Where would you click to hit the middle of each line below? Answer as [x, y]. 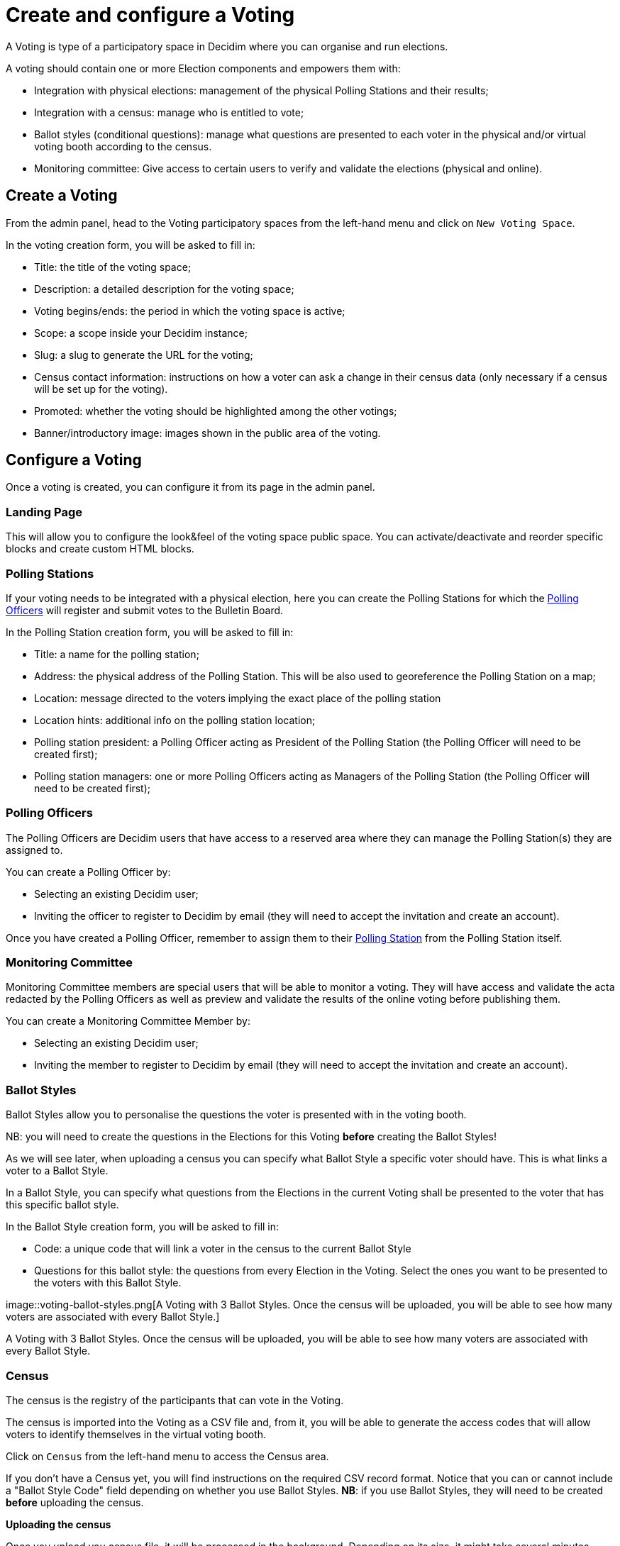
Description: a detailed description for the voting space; [164, 289]
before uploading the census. [75, 1502]
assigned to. [34, 850]
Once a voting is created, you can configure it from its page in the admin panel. [190, 487]
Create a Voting [62, 196]
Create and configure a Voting [150, 15]
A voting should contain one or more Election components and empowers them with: [203, 68]
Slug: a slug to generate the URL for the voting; [144, 355]
